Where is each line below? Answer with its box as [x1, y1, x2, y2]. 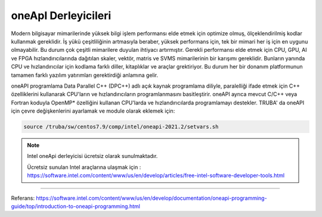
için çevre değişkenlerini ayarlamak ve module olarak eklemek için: [11, 107, 175, 114]
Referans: [11, 194, 35, 201]
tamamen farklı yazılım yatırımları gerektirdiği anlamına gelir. [11, 72, 159, 79]
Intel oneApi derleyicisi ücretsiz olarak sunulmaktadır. [27, 153, 158, 160]
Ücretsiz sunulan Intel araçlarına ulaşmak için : [27, 163, 141, 170]
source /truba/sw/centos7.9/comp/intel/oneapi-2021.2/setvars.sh [23, 123, 219, 131]
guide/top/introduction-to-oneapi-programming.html [11, 203, 140, 210]
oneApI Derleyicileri [11, 9, 112, 22]
